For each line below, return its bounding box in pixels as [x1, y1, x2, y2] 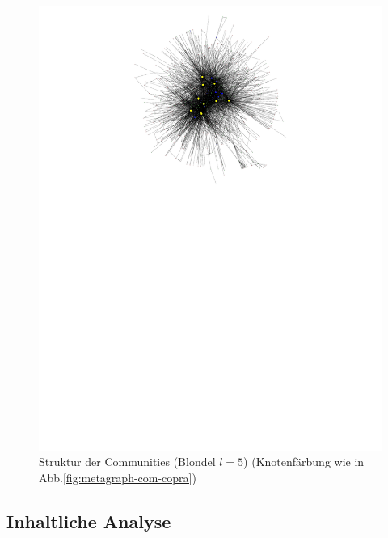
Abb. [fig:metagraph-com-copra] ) [39, 469, 196, 486]
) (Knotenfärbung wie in [243, 453, 365, 470]
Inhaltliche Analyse [6, 509, 171, 534]
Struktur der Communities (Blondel [39, 453, 216, 470]
